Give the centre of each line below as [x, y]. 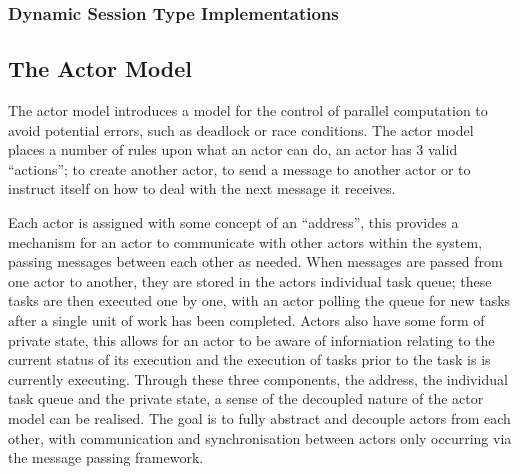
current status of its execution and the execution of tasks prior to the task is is [249, 359]
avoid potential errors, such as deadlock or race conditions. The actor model [241, 129]
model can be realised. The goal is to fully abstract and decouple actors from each [259, 417]
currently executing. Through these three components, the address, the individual [258, 378]
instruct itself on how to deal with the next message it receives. [202, 188]
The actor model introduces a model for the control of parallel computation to [248, 110]
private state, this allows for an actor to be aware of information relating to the [251, 339]
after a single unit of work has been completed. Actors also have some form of [246, 319]
